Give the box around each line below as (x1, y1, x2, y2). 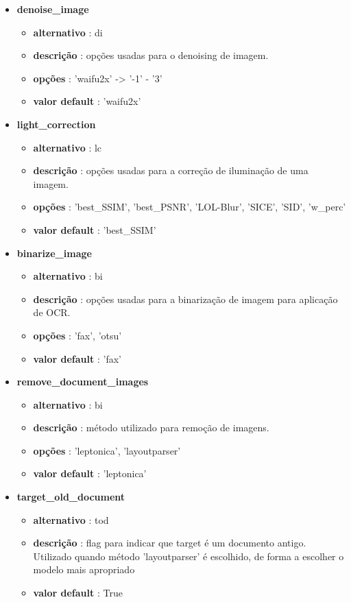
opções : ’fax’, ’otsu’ (33, 328, 122, 342)
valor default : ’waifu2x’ (33, 94, 141, 108)
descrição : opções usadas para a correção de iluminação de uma (33, 163, 308, 178)
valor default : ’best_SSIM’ (33, 222, 156, 237)
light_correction (16, 117, 96, 131)
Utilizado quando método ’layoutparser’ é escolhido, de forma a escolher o (33, 549, 344, 563)
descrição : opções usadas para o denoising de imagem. (33, 48, 269, 62)
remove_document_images (16, 374, 149, 389)
